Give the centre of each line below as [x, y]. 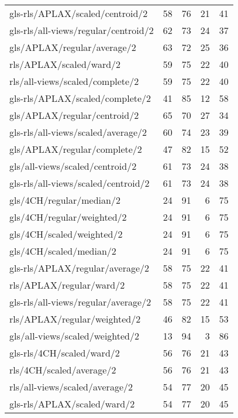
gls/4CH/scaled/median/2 [63, 251]
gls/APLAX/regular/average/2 [73, 47]
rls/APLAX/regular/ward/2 [67, 285]
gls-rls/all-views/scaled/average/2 [78, 132]
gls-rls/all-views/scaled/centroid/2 [80, 183]
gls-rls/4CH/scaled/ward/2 [65, 353]
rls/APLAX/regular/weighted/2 [75, 319]
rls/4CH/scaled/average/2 [63, 370]
